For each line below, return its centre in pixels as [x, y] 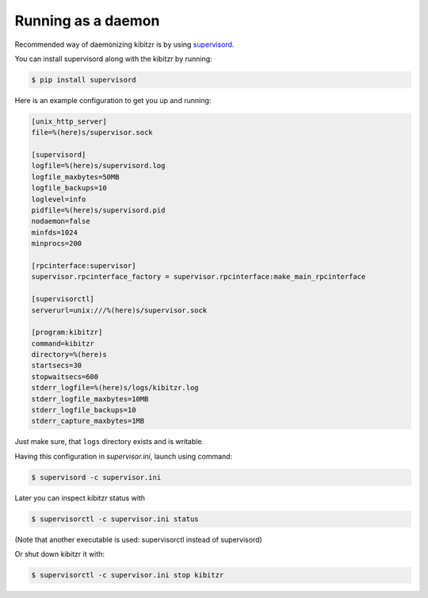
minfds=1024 [55, 232]
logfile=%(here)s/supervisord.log [98, 166]
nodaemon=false [61, 221]
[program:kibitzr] [67, 332]
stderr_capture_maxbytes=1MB [88, 421]
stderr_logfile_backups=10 [84, 410]
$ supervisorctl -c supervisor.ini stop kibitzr [128, 575]
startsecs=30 [57, 366]
